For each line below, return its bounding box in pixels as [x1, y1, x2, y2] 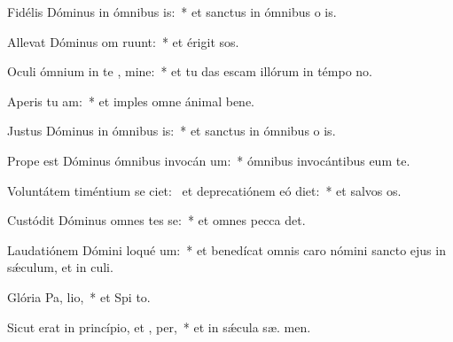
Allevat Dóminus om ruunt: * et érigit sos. [7, 32, 239, 51]
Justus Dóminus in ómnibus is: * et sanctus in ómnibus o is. [7, 121, 336, 140]
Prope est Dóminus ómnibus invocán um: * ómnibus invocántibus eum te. [7, 151, 410, 169]
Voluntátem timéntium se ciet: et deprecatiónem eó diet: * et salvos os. [7, 181, 402, 199]
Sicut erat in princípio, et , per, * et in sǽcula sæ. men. [7, 317, 311, 336]
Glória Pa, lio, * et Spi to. [7, 287, 151, 306]
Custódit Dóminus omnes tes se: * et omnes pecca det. [7, 211, 306, 229]
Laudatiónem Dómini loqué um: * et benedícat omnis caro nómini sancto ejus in [7, 240, 446, 259]
